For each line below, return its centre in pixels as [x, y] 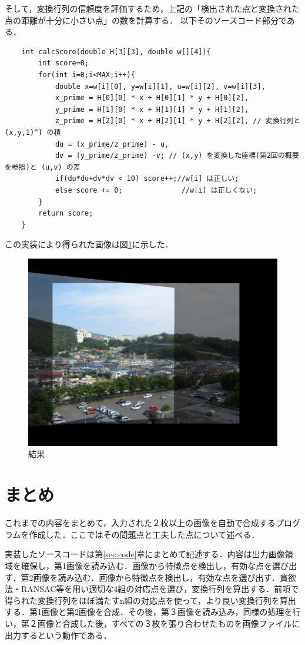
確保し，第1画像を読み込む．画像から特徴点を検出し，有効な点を [146, 565]
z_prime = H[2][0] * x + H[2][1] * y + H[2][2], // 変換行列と [178, 121]
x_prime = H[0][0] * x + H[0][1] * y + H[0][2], [152, 98]
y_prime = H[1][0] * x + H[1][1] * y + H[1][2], [152, 109]
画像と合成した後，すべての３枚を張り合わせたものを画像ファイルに [169, 623]
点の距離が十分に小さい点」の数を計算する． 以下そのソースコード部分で [146, 20]
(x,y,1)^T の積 [33, 132]
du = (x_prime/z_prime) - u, [112, 144]
